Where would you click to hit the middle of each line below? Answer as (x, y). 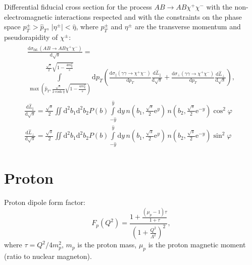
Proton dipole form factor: (45, 202)
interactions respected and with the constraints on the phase (148, 16)
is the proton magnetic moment (197, 245)
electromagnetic (28, 16)
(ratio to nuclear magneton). (48, 256)
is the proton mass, (107, 245)
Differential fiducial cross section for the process (78, 7)
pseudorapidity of (31, 37)
